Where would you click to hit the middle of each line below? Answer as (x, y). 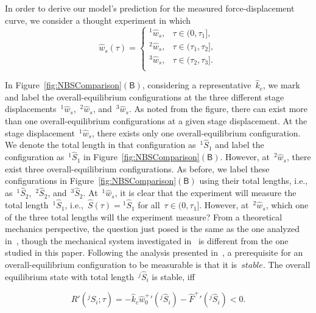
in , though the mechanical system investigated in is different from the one (147, 240)
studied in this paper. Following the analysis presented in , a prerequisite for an (154, 252)
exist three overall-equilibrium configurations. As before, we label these (137, 168)
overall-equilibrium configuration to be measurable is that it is (121, 265)
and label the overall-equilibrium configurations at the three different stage (145, 97)
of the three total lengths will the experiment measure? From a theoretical (144, 216)
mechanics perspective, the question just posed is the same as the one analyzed (152, 229)
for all (149, 205)
